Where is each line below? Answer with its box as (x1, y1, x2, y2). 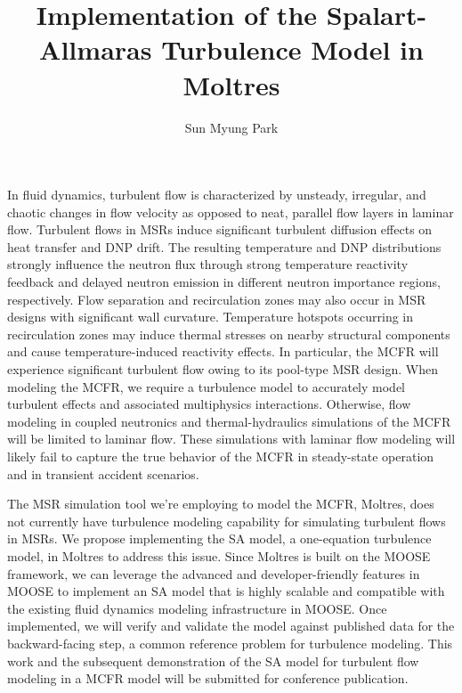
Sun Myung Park (184, 118, 279, 136)
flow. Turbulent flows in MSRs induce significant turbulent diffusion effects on (7, 220, 433, 239)
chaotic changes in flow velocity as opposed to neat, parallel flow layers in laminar (7, 202, 454, 221)
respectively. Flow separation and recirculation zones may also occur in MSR (7, 289, 426, 308)
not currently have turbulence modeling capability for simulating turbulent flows (7, 511, 446, 530)
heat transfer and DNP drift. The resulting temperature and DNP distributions (7, 237, 442, 256)
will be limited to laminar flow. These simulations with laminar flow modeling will (7, 429, 456, 448)
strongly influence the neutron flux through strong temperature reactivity (7, 255, 409, 273)
